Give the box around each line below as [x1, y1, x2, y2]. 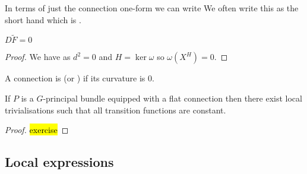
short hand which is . [5, 13, 81, 26]
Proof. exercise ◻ [5, 124, 69, 136]
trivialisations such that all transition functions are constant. [5, 103, 226, 116]
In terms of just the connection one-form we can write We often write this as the [5, 2, 299, 14]
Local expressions [5, 153, 114, 171]
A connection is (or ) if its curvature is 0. [5, 72, 154, 84]
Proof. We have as [5, 50, 71, 63]
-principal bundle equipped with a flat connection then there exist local [43, 92, 302, 104]
